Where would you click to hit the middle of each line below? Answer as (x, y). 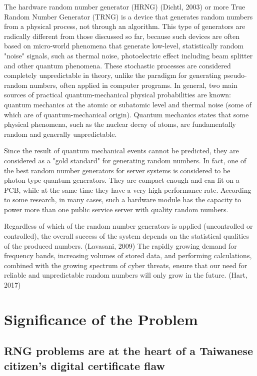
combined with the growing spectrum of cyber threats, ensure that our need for (126, 265)
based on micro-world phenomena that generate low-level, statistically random (124, 46)
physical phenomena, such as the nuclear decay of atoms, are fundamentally (120, 124)
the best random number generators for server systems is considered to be (117, 170)
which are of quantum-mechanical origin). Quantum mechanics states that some (126, 114)
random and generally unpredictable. (60, 134)
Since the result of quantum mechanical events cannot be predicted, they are (121, 151)
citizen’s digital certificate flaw (84, 365)
